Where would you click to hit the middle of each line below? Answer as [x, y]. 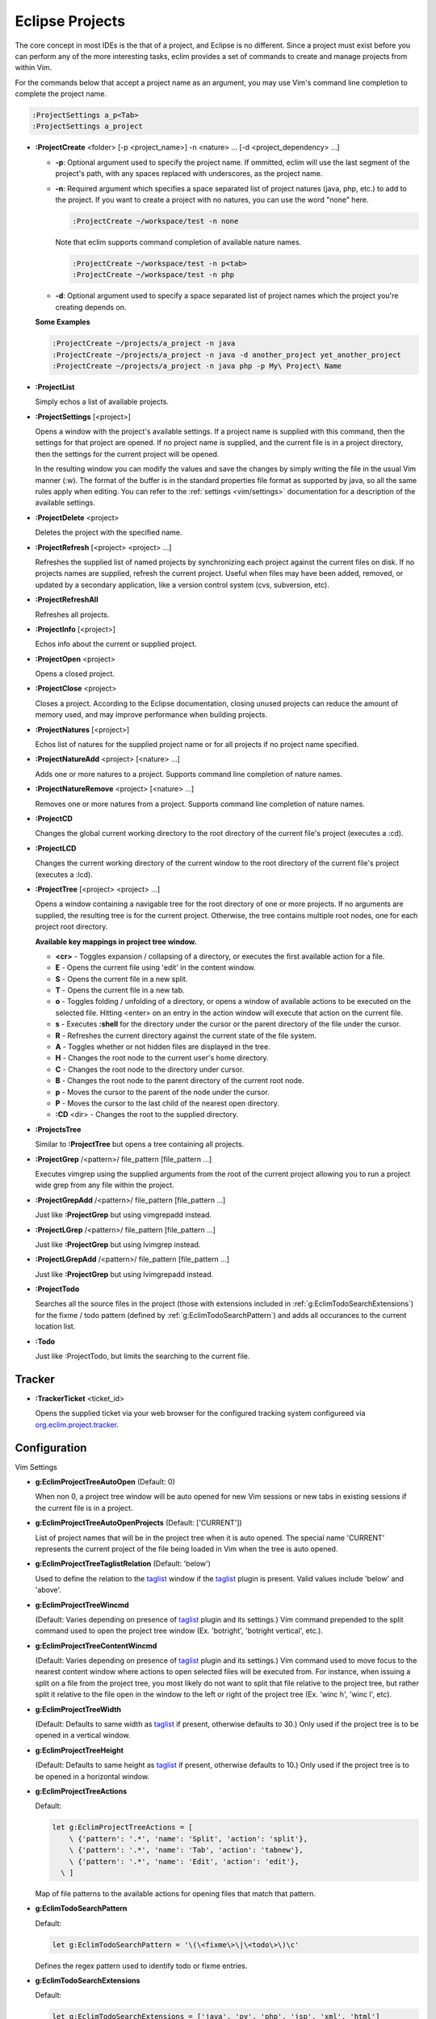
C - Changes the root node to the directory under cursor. [150, 1069]
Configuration [51, 1448]
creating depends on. [91, 307]
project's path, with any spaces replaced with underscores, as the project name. [189, 174]
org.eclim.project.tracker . [77, 1425]
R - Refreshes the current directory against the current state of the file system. [186, 1035]
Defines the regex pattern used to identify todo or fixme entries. [141, 1966]
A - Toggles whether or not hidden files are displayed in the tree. [163, 1047]
